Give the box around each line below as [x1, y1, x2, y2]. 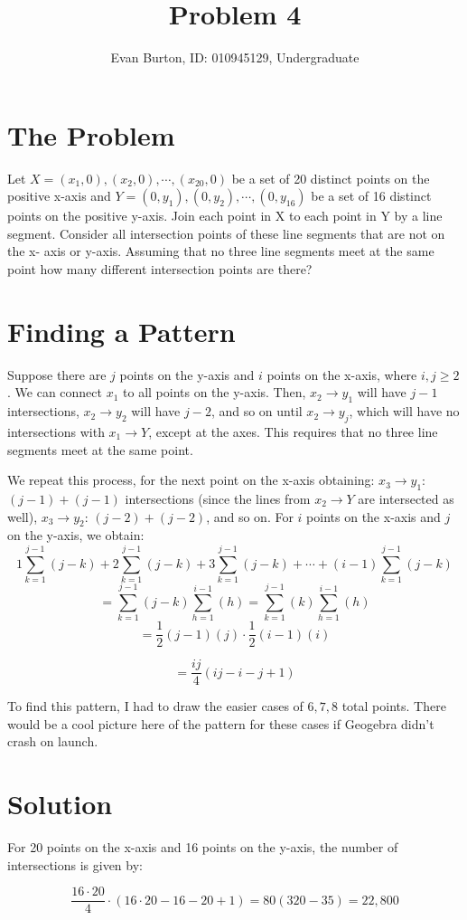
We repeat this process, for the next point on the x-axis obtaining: [7, 470, 375, 489]
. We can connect [7, 383, 102, 402]
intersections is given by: [7, 855, 143, 874]
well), [7, 507, 38, 526]
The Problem [7, 116, 175, 153]
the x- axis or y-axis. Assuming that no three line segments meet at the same [7, 242, 434, 261]
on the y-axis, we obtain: [7, 526, 145, 545]
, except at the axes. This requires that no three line [148, 422, 438, 441]
